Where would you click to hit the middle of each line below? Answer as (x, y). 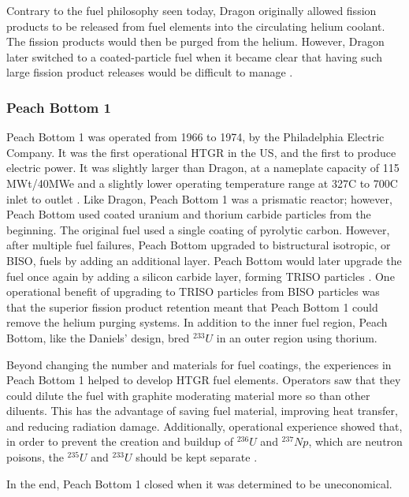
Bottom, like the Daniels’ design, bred (98, 337)
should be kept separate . (197, 457)
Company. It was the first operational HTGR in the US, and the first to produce (201, 152)
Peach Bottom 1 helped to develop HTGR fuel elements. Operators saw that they (204, 380)
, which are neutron (355, 441)
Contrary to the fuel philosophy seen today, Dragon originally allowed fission (191, 10)
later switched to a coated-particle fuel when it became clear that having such (195, 56)
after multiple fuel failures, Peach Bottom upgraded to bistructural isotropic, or (199, 245)
